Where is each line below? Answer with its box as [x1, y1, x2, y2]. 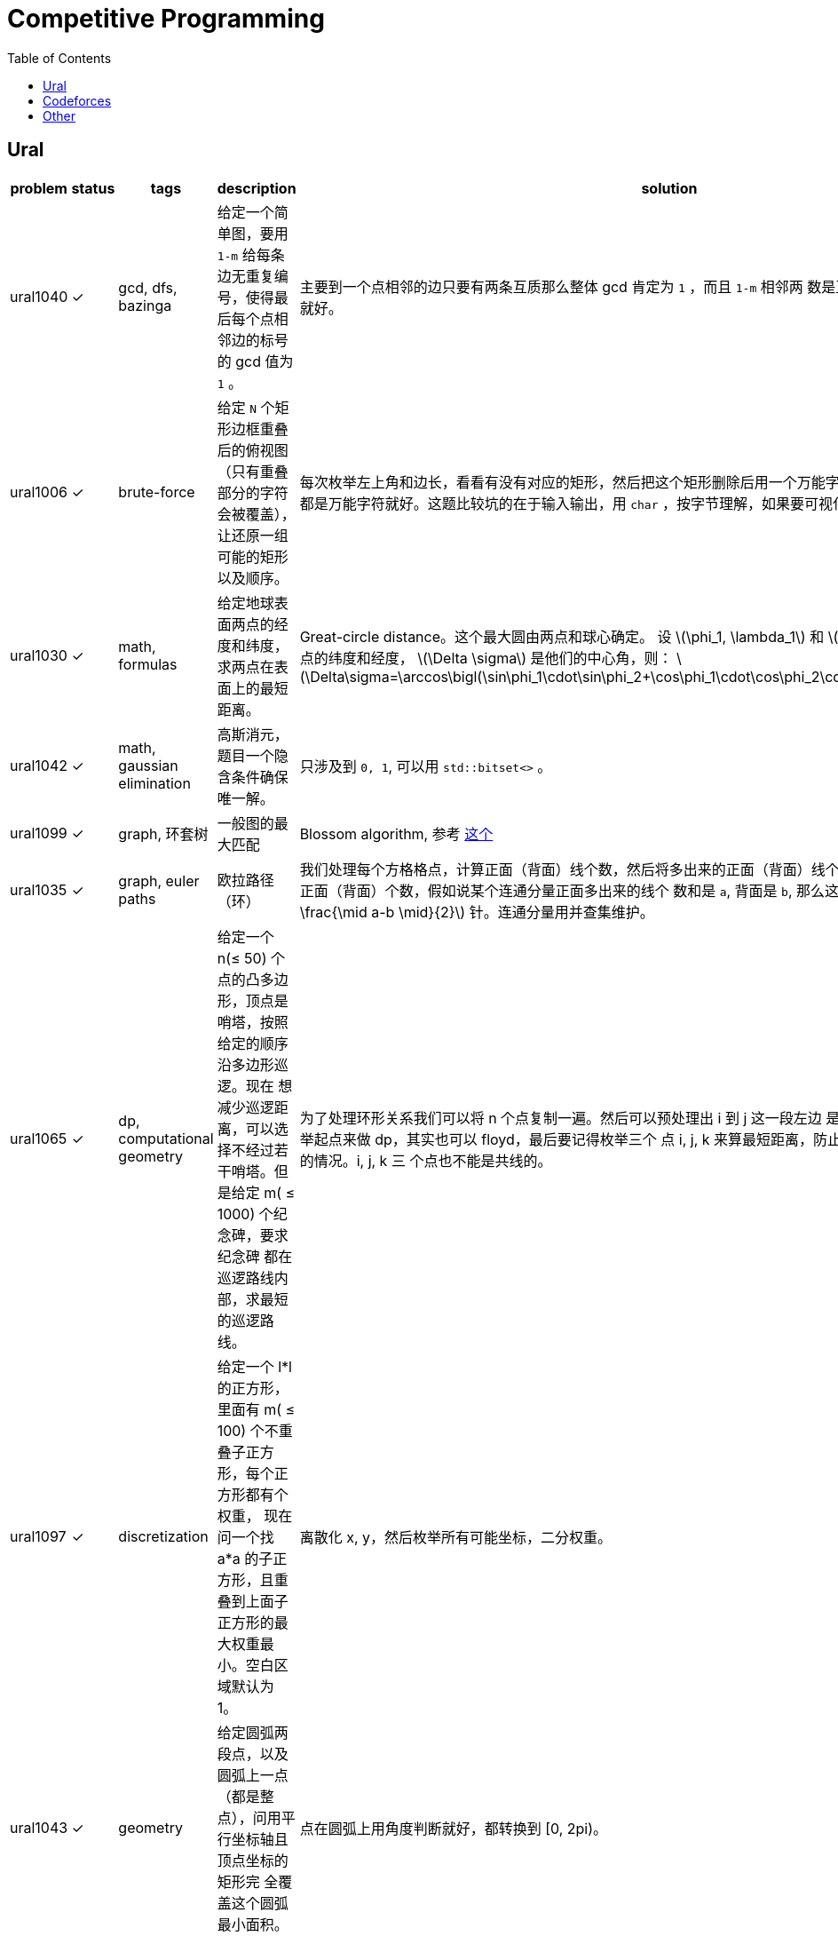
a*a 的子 [217, 1549, 273, 1567]
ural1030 [10, 646, 67, 664]
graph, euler [118, 871, 200, 890]
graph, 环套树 [118, 824, 209, 843]
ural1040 [10, 287, 68, 305]
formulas [118, 655, 178, 673]
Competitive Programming [7, 4, 325, 34]
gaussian [118, 756, 178, 774]
